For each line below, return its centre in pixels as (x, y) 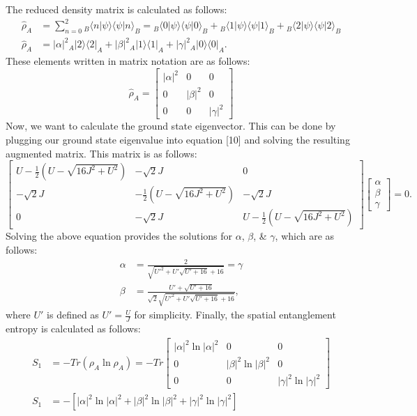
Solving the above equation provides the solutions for (119, 236)
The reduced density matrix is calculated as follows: (116, 9)
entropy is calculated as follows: (73, 329)
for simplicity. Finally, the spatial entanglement (235, 315)
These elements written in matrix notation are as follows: (128, 61)
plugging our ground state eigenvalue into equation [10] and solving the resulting (178, 140)
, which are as (305, 236)
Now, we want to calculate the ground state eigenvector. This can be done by (171, 126)
